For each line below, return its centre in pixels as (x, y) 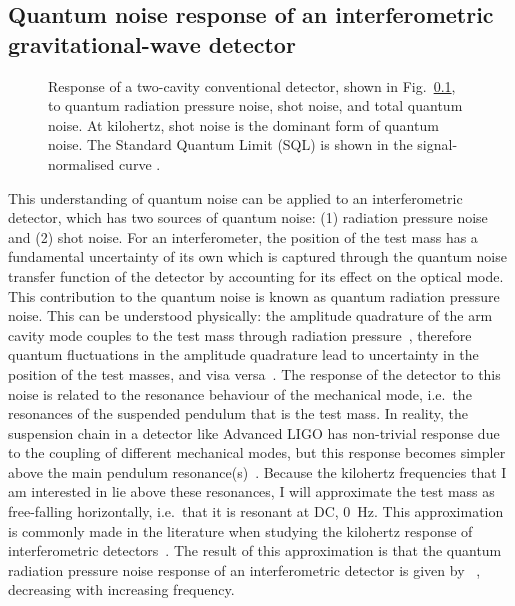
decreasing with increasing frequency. (121, 589)
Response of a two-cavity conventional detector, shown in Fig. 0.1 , (252, 85)
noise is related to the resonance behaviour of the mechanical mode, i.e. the (240, 393)
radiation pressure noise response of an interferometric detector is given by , (244, 569)
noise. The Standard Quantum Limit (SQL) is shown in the (230, 144)
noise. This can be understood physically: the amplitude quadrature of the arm (250, 315)
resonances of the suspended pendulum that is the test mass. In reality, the (238, 413)
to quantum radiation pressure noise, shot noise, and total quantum (255, 105)
